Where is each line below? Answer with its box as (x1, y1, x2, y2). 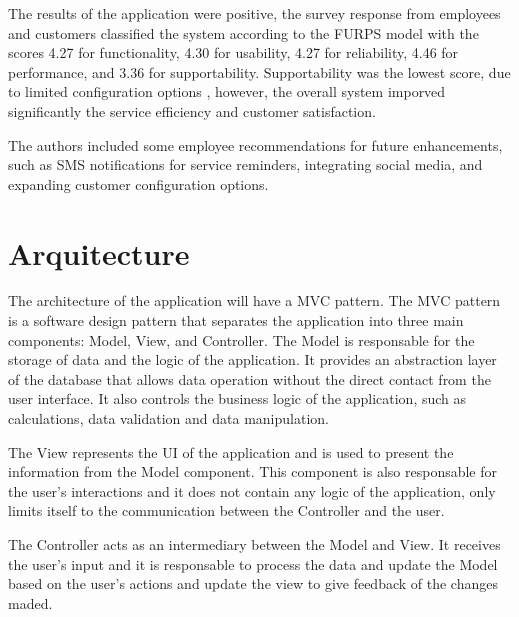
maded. (8, 592, 53, 613)
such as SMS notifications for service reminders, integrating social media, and (8, 154, 483, 175)
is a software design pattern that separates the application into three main (8, 310, 464, 331)
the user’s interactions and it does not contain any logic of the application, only (8, 480, 496, 501)
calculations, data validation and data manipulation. (8, 408, 329, 429)
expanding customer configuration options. (8, 173, 269, 194)
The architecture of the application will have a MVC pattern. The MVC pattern (8, 290, 501, 311)
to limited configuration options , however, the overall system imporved (8, 81, 446, 102)
